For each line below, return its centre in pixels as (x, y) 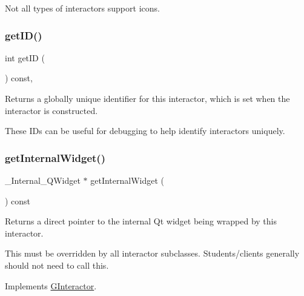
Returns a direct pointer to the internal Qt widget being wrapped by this (141, 221)
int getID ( (25, 57)
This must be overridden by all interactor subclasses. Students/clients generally (152, 253)
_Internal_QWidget (43, 180)
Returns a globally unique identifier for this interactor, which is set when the (147, 98)
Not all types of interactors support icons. (82, 8)
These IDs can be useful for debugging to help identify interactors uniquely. (145, 131)
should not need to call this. (57, 265)
